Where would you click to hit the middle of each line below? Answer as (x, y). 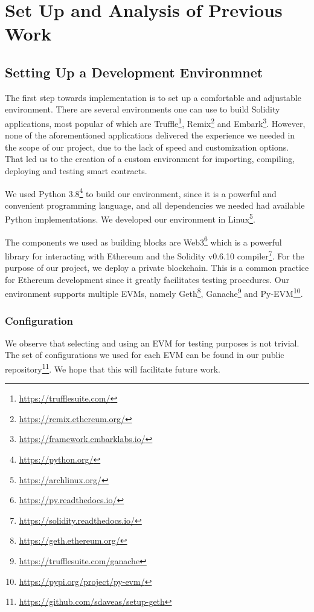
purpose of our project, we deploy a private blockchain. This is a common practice (157, 268)
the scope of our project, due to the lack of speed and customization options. (147, 147)
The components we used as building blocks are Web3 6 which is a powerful (143, 241)
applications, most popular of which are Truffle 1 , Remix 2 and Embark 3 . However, (155, 122)
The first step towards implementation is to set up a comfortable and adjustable (153, 97)
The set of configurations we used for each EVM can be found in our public (145, 355)
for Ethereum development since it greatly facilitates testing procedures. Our (147, 279)
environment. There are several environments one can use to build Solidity (143, 109)
